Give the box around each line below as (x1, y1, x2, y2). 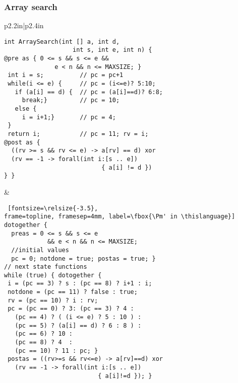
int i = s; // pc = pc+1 (8, 71, 124, 79)
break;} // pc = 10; (22, 97, 120, 104)
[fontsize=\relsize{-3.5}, (8, 204, 98, 212)
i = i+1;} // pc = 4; (22, 113, 116, 121)
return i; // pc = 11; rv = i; (8, 130, 149, 138)
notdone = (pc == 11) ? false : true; (8, 288, 138, 296)
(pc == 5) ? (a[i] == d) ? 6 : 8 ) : (15, 322, 142, 329)
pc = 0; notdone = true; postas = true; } (11, 255, 156, 262)
